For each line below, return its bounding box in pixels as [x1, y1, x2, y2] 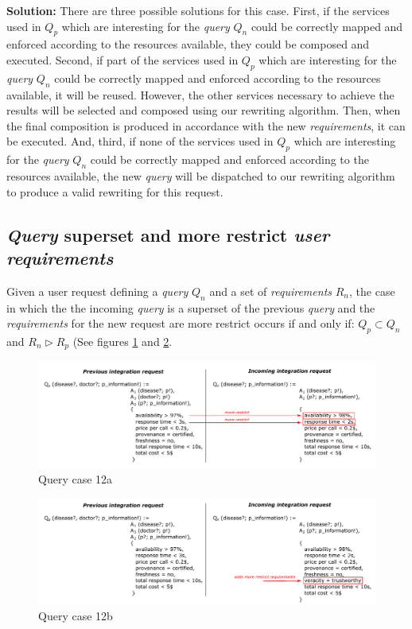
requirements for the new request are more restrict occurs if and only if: [6, 315, 355, 332]
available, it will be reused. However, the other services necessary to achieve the [6, 86, 395, 103]
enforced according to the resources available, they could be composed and [6, 36, 370, 52]
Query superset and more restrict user [6, 222, 330, 247]
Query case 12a [38, 470, 113, 487]
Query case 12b [38, 607, 113, 623]
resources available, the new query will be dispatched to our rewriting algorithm [6, 167, 395, 184]
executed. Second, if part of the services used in [6, 51, 239, 68]
